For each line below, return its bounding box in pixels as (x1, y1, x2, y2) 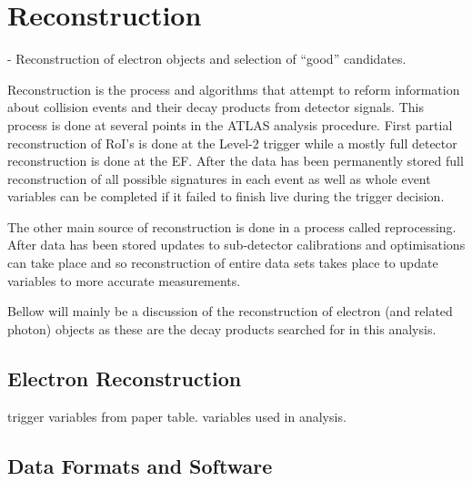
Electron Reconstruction (7, 363, 242, 392)
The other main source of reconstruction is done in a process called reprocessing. (7, 217, 457, 236)
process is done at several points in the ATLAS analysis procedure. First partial (7, 115, 453, 134)
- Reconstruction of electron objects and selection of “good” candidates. (7, 49, 407, 68)
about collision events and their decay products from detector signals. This (7, 97, 424, 117)
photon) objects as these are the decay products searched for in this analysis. (7, 319, 437, 338)
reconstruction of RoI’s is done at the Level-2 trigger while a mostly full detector (7, 133, 457, 152)
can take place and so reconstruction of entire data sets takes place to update (7, 253, 438, 272)
